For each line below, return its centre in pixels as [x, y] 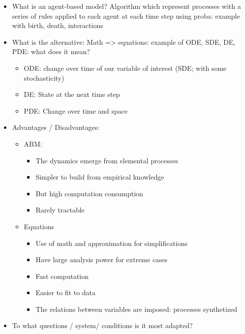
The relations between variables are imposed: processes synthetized [137, 309]
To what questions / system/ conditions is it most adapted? [102, 325]
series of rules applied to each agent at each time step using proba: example [126, 15]
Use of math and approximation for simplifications [112, 243]
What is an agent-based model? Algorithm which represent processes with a [126, 6]
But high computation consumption [89, 193]
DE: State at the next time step [72, 94]
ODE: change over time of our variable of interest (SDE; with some [125, 68]
